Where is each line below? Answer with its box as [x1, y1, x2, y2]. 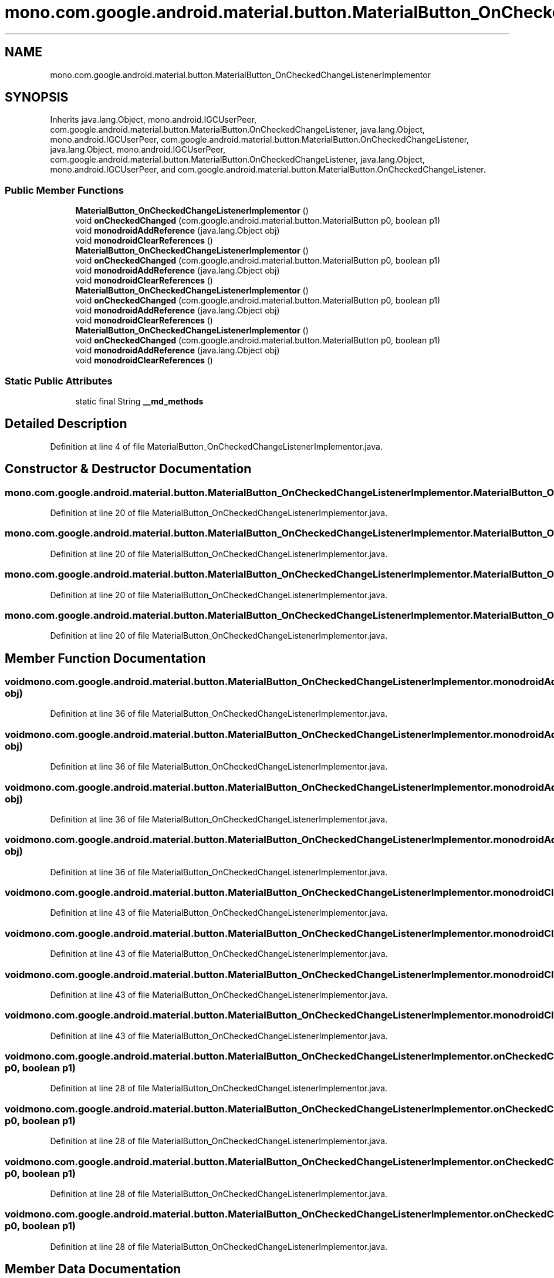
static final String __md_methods [75, 396, 204, 406]
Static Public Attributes [5, 375, 113, 387]
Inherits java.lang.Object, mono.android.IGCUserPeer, [50, 114, 257, 125]
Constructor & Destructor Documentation [5, 461, 252, 477]
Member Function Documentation [5, 650, 206, 666]
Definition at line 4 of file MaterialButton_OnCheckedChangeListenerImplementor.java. [50, 441, 383, 451]
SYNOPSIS [5, 90, 69, 105]
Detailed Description [5, 416, 127, 431]
